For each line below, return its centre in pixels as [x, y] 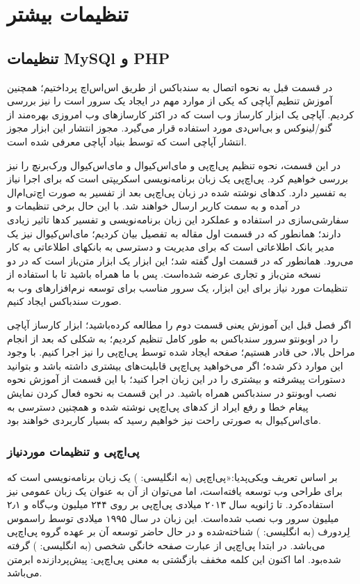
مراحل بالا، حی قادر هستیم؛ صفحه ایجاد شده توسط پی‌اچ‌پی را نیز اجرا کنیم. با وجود [181, 352]
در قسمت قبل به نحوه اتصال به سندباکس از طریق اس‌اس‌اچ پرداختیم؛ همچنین [170, 87]
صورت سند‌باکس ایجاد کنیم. [64, 301]
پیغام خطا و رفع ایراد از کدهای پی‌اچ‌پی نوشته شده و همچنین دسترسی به [158, 406]
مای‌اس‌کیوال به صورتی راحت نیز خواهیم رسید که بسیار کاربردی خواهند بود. [164, 420]
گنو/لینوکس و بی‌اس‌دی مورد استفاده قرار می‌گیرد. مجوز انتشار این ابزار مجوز [170, 128]
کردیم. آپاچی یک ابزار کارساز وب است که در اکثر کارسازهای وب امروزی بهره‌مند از [181, 114]
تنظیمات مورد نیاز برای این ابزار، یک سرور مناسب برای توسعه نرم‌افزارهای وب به [178, 287]
